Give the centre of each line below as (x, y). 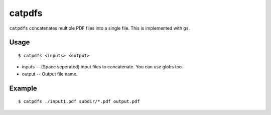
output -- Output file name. (50, 74)
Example (23, 88)
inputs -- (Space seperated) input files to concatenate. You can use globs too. (102, 67)
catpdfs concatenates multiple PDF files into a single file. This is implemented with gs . (100, 28)
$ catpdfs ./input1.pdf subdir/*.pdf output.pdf (79, 101)
